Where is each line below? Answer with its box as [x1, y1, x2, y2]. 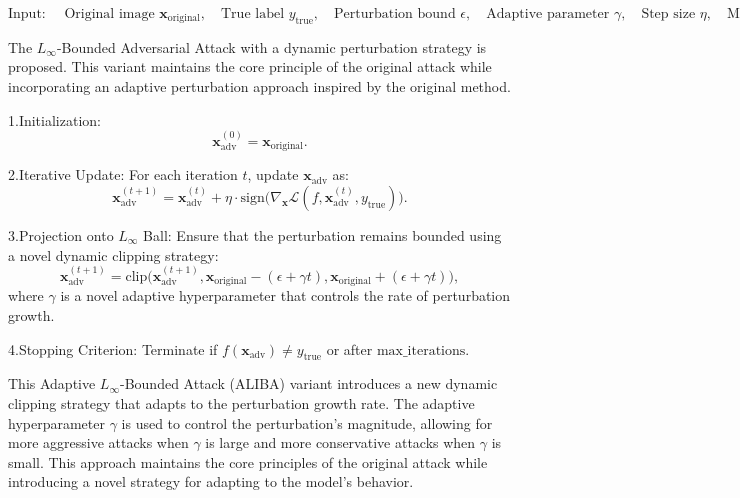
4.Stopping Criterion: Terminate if [8, 338, 218, 359]
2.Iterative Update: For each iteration [8, 164, 238, 185]
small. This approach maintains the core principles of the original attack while [8, 451, 488, 472]
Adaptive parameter [486, 7, 610, 21]
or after [326, 338, 373, 359]
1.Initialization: [8, 109, 101, 130]
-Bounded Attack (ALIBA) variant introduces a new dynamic [119, 373, 498, 394]
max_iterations [376, 343, 466, 358]
